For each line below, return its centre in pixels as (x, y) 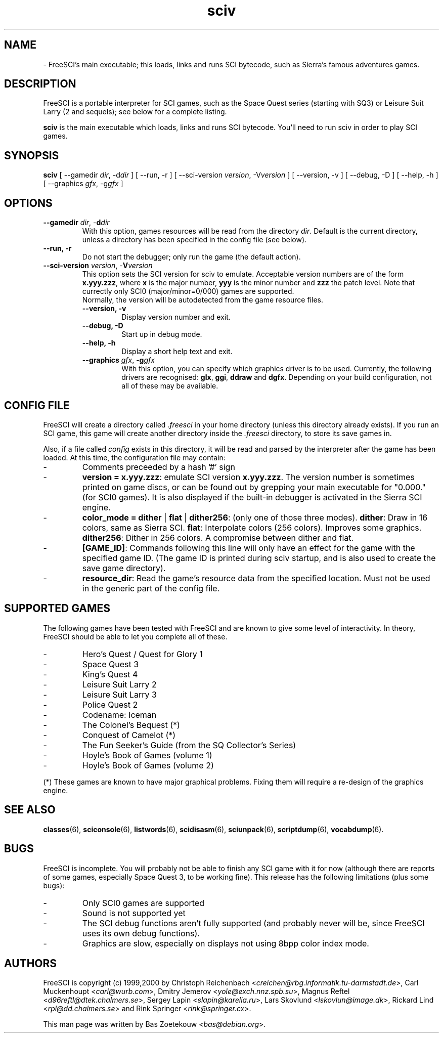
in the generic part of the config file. (151, 588)
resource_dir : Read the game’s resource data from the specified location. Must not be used (256, 578)
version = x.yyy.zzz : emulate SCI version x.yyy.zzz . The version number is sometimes (248, 477)
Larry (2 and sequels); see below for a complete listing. (135, 112)
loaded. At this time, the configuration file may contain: (134, 457)
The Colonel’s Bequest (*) (131, 725)
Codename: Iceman (119, 715)
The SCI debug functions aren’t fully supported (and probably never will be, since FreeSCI (253, 923)
